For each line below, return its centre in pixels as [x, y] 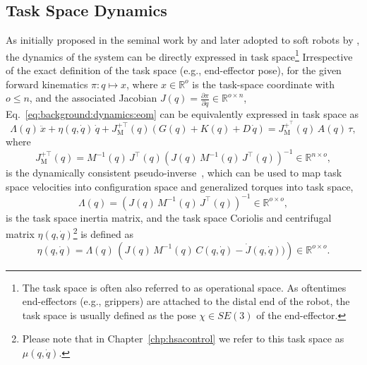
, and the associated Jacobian [93, 98]
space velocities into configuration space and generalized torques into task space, [180, 186]
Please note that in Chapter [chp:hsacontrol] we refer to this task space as [183, 339]
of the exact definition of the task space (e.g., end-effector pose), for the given [174, 70]
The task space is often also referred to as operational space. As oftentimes [184, 287]
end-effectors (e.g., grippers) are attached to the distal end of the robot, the [186, 301]
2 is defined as [103, 233]
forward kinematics [47, 84]
